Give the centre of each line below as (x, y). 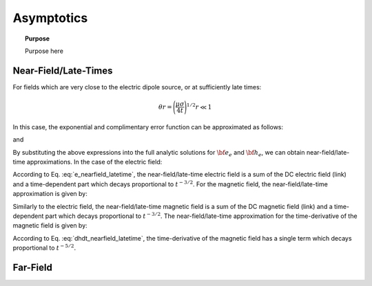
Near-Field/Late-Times (63, 70)
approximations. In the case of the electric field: (94, 162)
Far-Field (33, 267)
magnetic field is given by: (50, 225)
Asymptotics (50, 18)
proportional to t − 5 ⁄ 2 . (44, 247)
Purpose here (44, 51)
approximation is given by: (50, 194)
